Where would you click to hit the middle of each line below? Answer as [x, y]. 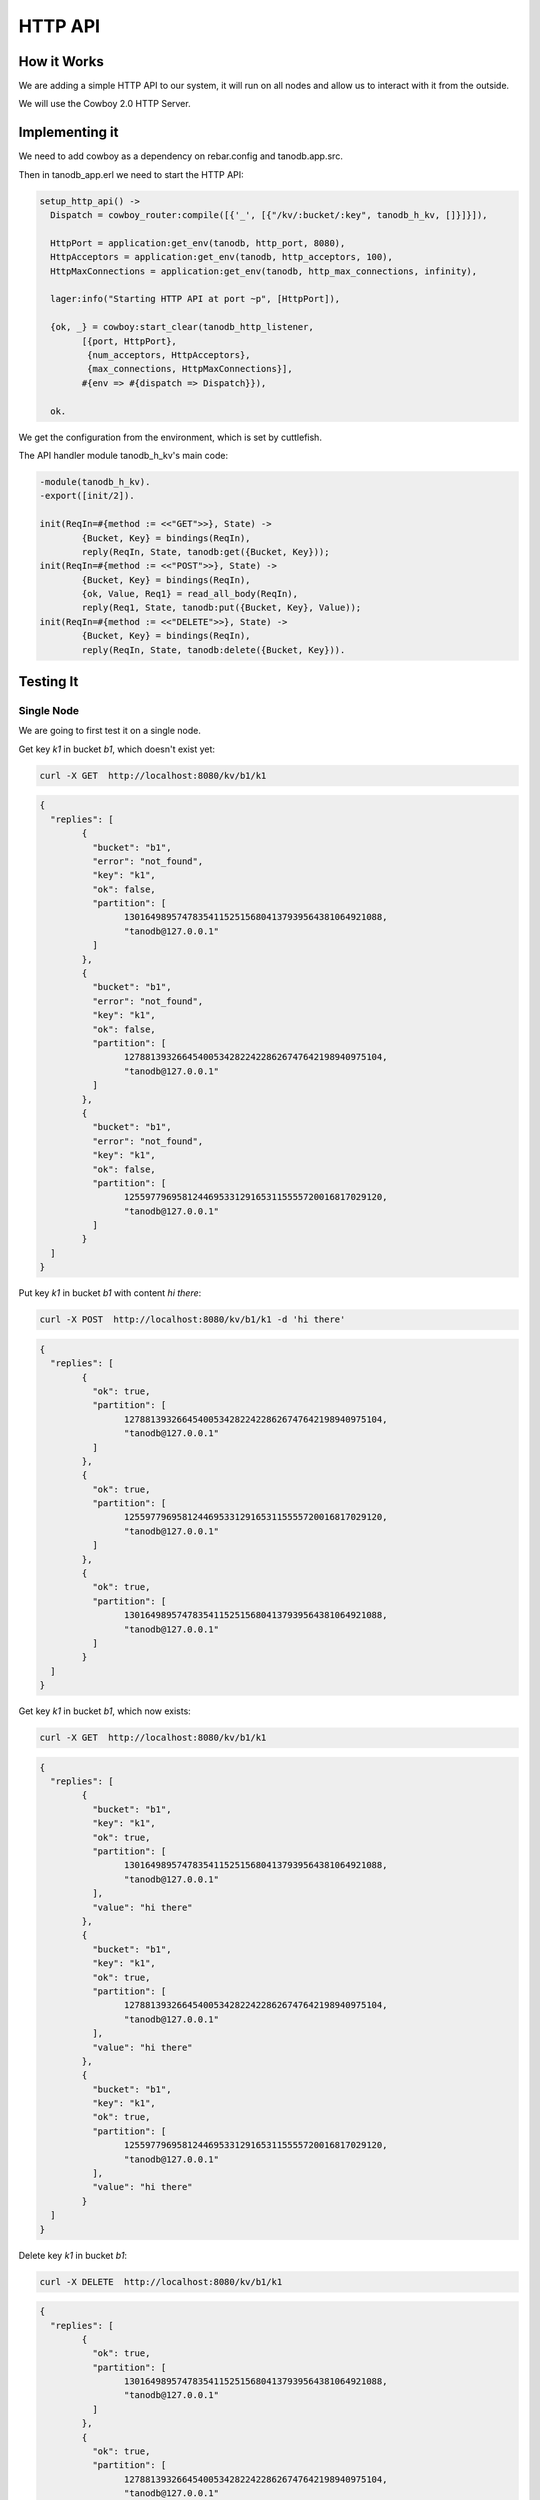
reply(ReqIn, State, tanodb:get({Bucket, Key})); [205, 551]
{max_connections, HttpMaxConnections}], [190, 369]
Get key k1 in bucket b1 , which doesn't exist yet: [116, 749]
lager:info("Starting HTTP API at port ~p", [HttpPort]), [195, 299]
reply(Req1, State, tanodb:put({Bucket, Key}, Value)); [221, 608]
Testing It [48, 681]
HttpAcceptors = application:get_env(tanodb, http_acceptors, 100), [222, 257]
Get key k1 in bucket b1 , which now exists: [105, 1711]
